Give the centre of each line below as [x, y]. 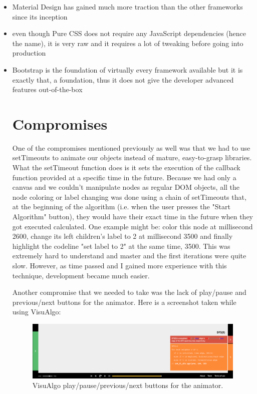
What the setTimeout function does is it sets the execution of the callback [126, 167]
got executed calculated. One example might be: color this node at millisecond [133, 226]
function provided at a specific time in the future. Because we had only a [124, 177]
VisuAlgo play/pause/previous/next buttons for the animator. [128, 385]
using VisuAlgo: [37, 312]
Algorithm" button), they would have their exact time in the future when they [133, 217]
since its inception [40, 16]
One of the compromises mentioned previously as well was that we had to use [131, 147]
